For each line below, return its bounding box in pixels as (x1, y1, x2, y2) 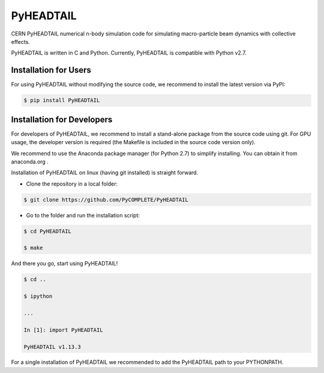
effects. (11, 38, 30, 45)
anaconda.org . (11, 158, 49, 165)
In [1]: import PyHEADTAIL (23, 326, 103, 333)
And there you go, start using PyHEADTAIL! (11, 260, 118, 267)
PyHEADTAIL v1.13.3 (23, 343, 81, 350)
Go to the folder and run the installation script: (26, 211, 140, 219)
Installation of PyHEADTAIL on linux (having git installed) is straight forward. (11, 169, 199, 177)
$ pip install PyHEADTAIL (23, 97, 100, 104)
